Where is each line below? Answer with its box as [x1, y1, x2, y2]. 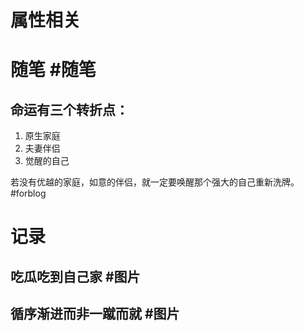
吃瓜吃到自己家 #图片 [10, 268, 141, 285]
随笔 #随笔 [10, 59, 97, 81]
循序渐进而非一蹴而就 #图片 [10, 306, 180, 323]
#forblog [10, 187, 47, 200]
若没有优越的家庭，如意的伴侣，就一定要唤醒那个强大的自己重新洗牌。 [10, 176, 300, 188]
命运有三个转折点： [10, 101, 129, 118]
